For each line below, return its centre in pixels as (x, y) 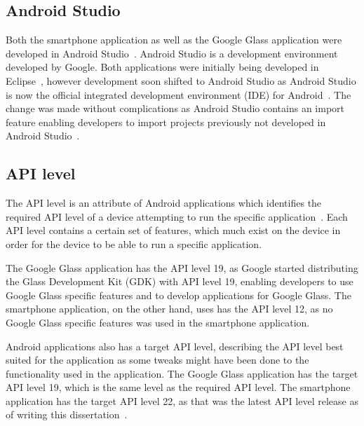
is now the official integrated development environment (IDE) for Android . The (178, 94)
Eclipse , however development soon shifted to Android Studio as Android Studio (181, 80)
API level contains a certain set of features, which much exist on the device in (173, 230)
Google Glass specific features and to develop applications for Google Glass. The (178, 295)
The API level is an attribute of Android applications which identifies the (164, 203)
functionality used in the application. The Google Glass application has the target (182, 373)
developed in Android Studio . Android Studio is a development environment (172, 53)
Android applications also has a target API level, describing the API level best (175, 346)
